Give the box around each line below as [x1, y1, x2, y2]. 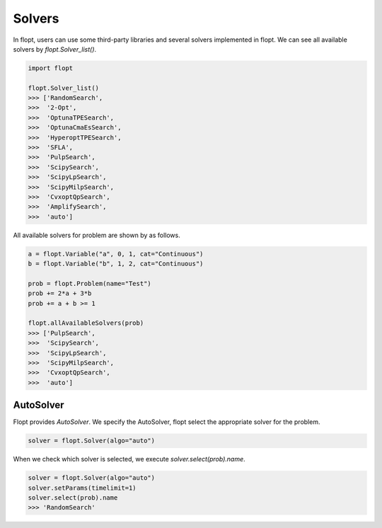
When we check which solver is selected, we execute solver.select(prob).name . [13, 455, 245, 464]
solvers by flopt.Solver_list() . [13, 45, 97, 53]
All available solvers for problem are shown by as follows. [13, 231, 180, 239]
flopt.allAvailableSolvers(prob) [28, 319, 144, 327]
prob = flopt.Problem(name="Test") [28, 280, 151, 287]
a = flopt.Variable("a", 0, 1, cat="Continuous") [28, 250, 204, 258]
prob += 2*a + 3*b [28, 289, 92, 297]
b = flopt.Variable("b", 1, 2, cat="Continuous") [28, 260, 204, 268]
